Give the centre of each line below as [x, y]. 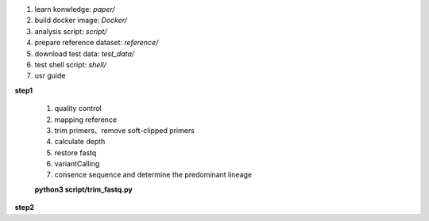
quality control [78, 109]
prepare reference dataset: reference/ [97, 43]
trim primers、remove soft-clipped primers [124, 130]
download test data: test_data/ [85, 53]
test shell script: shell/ [70, 64]
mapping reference [86, 120]
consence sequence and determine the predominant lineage [153, 175]
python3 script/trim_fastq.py [83, 189]
